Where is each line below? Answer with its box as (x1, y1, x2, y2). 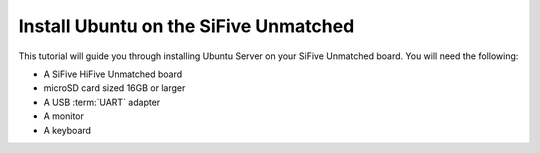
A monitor (43, 110, 85, 122)
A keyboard (43, 124, 92, 136)
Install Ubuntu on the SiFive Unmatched (18, 15, 355, 37)
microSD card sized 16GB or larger (43, 82, 186, 94)
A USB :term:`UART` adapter (43, 96, 161, 108)
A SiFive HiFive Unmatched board (43, 68, 183, 80)
